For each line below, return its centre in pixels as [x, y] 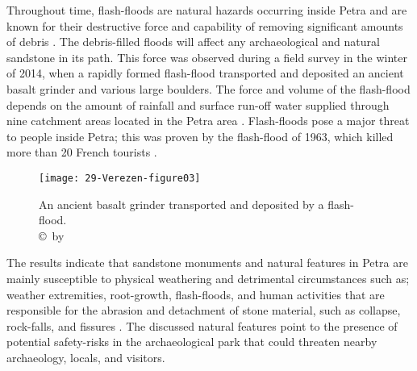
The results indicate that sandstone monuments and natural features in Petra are [207, 263]
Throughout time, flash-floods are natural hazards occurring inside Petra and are [207, 10]
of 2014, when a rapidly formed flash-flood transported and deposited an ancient [205, 73]
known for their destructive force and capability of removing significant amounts [205, 25]
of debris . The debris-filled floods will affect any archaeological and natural [193, 42]
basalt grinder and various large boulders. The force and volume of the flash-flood [208, 88]
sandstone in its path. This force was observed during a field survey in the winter [207, 57]
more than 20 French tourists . [82, 152]
